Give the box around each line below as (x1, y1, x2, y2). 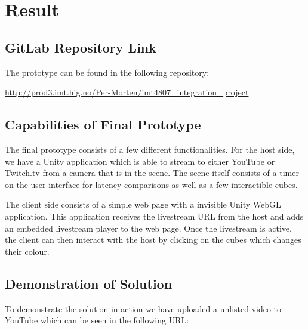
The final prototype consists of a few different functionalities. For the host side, (5, 143, 295, 155)
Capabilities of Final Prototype (5, 115, 201, 134)
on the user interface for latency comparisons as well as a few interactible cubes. (5, 178, 298, 190)
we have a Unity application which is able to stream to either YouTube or (5, 155, 275, 167)
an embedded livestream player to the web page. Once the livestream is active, (5, 221, 292, 234)
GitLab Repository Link (5, 38, 156, 56)
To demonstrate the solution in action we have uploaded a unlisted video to (5, 302, 282, 314)
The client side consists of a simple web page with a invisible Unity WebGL (5, 198, 281, 211)
